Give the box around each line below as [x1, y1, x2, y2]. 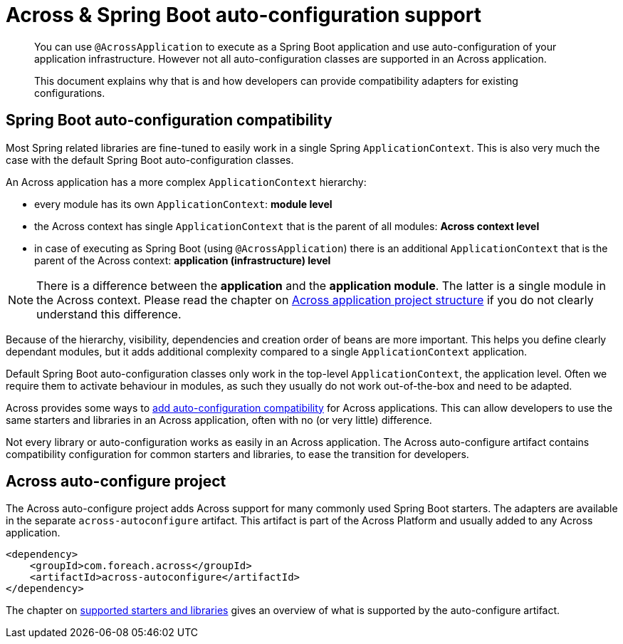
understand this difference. [36, 306, 182, 321]
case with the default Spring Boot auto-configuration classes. [6, 153, 294, 166]
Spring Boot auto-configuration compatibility [6, 111, 333, 130]
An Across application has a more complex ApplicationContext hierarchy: [6, 175, 367, 188]
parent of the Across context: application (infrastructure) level [34, 254, 331, 266]
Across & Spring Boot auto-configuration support [6, 3, 481, 27]
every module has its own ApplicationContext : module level [34, 197, 333, 210]
